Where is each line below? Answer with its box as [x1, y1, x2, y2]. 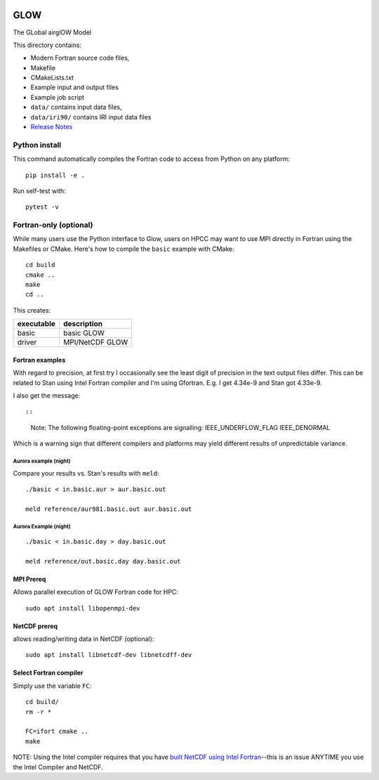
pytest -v [25, 203, 59, 211]
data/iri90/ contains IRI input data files [30, 112, 152, 121]
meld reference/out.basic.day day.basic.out [25, 557, 182, 565]
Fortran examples [13, 356, 66, 364]
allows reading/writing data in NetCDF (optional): [13, 635, 154, 643]
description [63, 319, 103, 329]
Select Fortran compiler [13, 668, 84, 677]
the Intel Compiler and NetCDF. [13, 762, 103, 771]
